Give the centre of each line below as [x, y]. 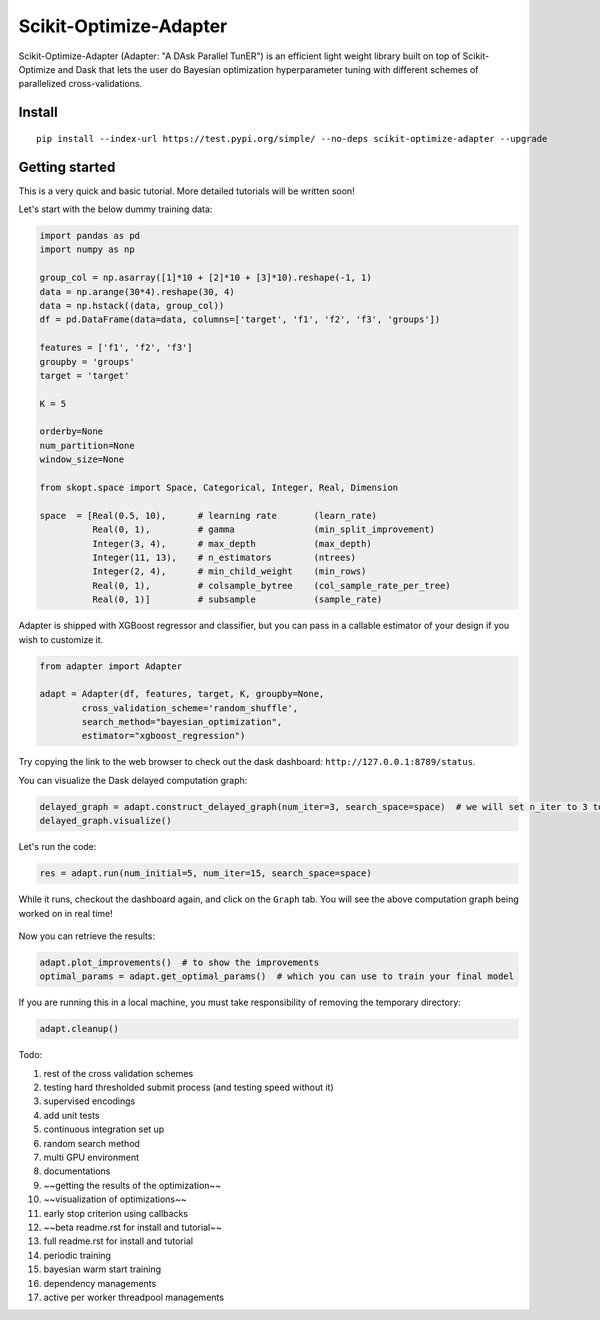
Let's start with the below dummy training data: [115, 209]
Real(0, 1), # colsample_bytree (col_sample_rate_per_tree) [271, 585]
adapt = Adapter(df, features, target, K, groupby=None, [182, 694]
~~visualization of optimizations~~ [115, 1199]
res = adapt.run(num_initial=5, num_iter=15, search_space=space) [205, 873]
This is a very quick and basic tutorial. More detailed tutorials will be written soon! [186, 191]
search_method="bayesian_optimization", [182, 722]
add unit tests [71, 1115]
